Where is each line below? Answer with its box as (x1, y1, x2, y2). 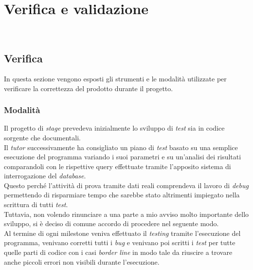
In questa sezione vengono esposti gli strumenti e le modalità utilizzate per (4, 73, 227, 83)
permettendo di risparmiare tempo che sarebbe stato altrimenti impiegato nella (4, 190, 240, 200)
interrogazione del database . (4, 171, 86, 181)
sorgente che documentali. (4, 132, 81, 142)
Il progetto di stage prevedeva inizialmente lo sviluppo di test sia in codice (4, 123, 225, 133)
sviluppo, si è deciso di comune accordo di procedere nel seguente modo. (4, 218, 219, 229)
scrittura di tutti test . (4, 199, 68, 210)
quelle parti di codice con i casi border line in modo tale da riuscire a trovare (4, 247, 233, 257)
